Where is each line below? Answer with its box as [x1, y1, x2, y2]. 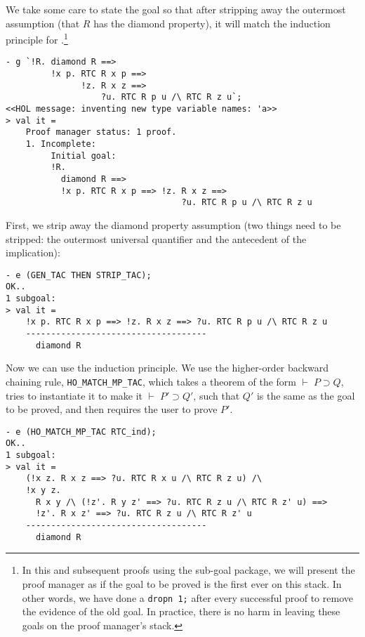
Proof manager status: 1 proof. [25, 127, 177, 138]
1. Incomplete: [25, 139, 96, 150]
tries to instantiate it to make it [6, 388, 143, 402]
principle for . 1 [6, 30, 68, 46]
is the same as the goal [256, 388, 355, 402]
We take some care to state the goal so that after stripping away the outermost [6, 2, 346, 16]
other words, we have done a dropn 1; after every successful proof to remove [22, 590, 353, 605]
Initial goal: [51, 150, 117, 161]
